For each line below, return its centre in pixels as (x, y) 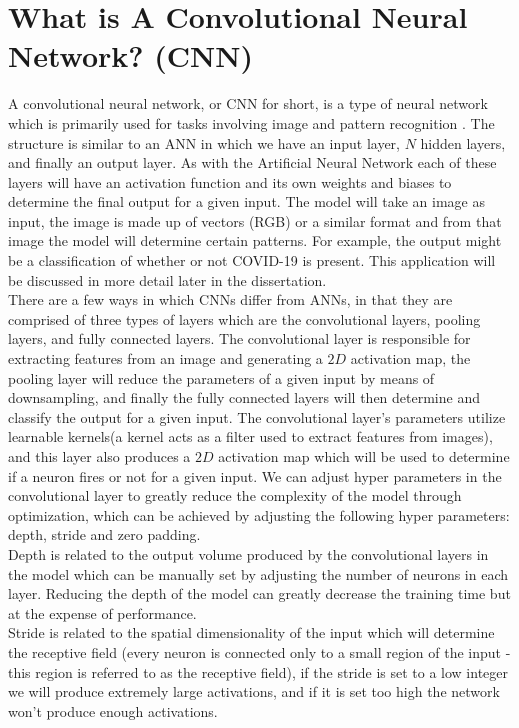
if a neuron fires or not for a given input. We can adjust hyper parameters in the (255, 475)
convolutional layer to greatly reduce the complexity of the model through (235, 495)
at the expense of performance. (102, 612)
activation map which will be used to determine (364, 456)
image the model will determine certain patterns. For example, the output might (255, 240)
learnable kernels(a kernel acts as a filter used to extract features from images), (250, 436)
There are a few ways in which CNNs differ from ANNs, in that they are (230, 299)
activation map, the (410, 358)
